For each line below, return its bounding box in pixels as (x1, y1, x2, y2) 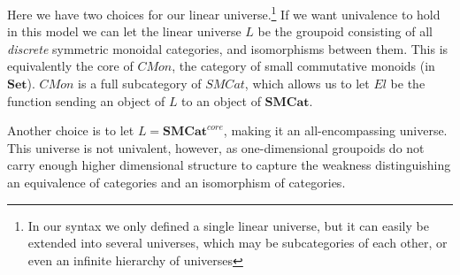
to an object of (181, 91, 261, 110)
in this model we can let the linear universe (7, 22, 241, 41)
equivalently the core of (7, 57, 134, 75)
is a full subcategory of (78, 74, 202, 93)
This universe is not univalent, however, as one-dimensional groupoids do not (7, 138, 425, 157)
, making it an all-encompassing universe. (223, 121, 448, 140)
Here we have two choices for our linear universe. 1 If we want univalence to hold (7, 3, 441, 23)
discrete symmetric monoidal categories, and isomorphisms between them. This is (7, 39, 448, 57)
